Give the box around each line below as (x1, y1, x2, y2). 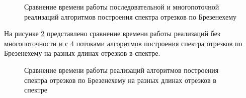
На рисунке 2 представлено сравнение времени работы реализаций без (4, 28, 220, 39)
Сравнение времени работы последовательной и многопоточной (24, 2, 219, 12)
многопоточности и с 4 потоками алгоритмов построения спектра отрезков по (4, 38, 242, 48)
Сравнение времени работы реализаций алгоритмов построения (24, 64, 219, 75)
